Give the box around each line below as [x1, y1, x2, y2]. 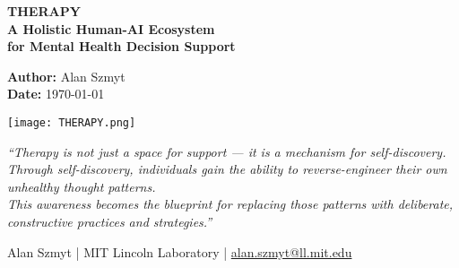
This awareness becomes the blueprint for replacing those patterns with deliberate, [7, 195, 454, 213]
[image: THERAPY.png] [7, 116, 136, 129]
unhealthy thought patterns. [7, 177, 156, 195]
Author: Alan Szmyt [7, 66, 126, 85]
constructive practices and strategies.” [7, 212, 212, 230]
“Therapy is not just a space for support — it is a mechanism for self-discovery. [7, 142, 446, 160]
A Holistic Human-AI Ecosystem [7, 19, 215, 38]
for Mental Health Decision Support [7, 37, 236, 56]
